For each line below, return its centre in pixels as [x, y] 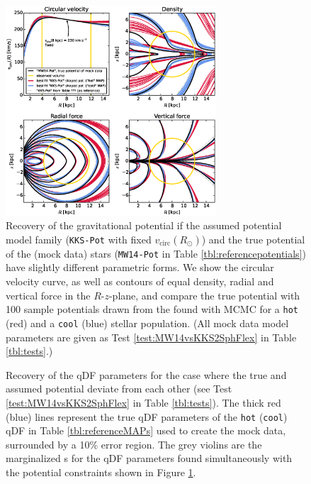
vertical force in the [48, 295]
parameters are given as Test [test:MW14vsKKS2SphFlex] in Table [151, 337]
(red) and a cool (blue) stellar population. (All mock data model [147, 323]
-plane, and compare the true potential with [204, 295]
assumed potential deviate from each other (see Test [119, 389]
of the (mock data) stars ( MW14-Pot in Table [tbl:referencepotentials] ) [156, 253]
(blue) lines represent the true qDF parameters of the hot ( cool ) [147, 416]
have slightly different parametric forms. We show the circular [140, 267]
